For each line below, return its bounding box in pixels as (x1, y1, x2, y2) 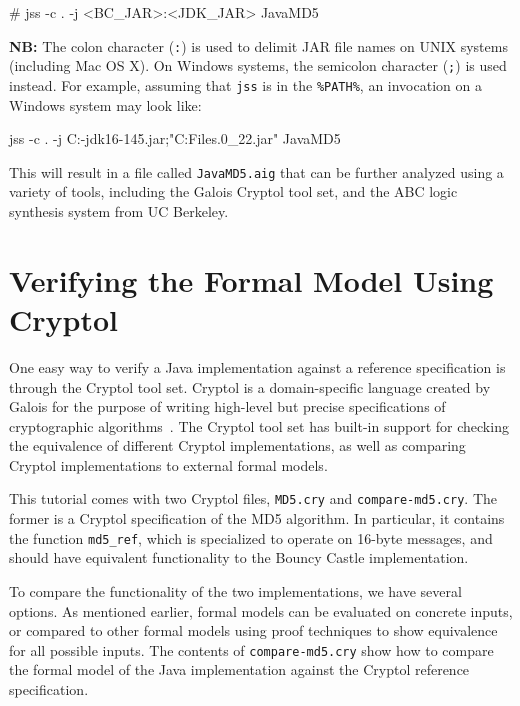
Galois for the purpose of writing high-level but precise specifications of (9, 396, 446, 417)
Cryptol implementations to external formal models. (9, 454, 328, 475)
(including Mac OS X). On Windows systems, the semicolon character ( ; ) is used (9, 55, 507, 76)
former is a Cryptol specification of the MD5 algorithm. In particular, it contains (9, 508, 505, 529)
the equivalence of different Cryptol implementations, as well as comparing (9, 435, 466, 456)
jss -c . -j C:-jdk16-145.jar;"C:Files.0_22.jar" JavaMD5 (9, 128, 341, 149)
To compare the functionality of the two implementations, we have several (9, 580, 462, 601)
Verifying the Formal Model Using (9, 259, 494, 300)
